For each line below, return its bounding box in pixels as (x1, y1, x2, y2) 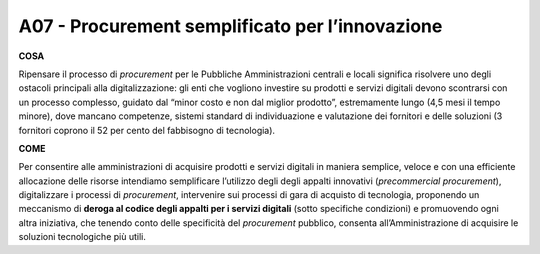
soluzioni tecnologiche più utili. (18, 231, 147, 243)
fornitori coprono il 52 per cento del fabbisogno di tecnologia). (18, 124, 275, 136)
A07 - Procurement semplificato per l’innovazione (18, 15, 443, 37)
